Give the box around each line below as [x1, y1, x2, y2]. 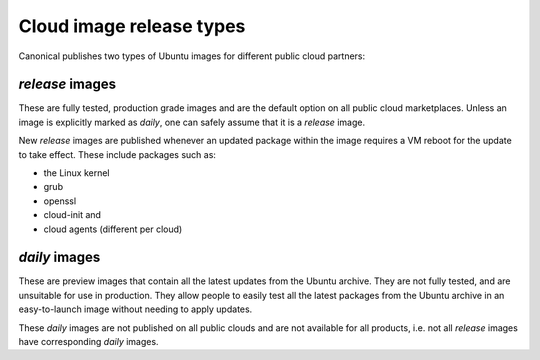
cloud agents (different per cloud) [43, 223, 183, 235]
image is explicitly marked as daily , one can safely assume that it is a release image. [18, 116, 365, 128]
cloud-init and [43, 209, 102, 221]
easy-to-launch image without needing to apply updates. [18, 303, 253, 315]
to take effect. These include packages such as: [18, 148, 217, 160]
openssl [43, 195, 77, 207]
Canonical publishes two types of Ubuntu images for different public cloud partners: [18, 50, 366, 62]
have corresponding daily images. [18, 336, 159, 348]
